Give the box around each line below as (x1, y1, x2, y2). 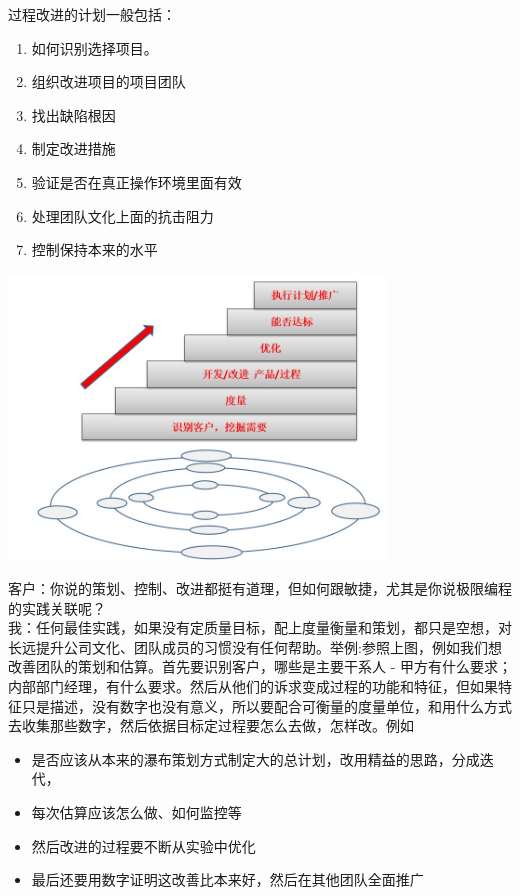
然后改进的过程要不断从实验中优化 (31, 835, 256, 856)
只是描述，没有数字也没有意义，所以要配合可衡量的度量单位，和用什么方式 (21, 695, 512, 716)
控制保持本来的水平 (31, 239, 158, 260)
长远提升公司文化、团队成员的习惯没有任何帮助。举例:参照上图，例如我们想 (8, 636, 502, 657)
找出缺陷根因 (31, 104, 116, 125)
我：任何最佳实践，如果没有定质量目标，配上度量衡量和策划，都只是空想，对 (8, 617, 512, 638)
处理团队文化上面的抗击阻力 (31, 205, 214, 226)
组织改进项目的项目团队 (31, 71, 186, 92)
